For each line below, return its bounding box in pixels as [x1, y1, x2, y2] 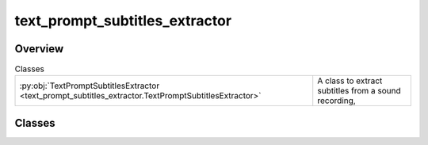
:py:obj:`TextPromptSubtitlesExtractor [19, 80, 160, 91]
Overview [14, 42, 64, 55]
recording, [317, 95, 356, 106]
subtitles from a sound [317, 86, 401, 97]
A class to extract [317, 75, 383, 86]
